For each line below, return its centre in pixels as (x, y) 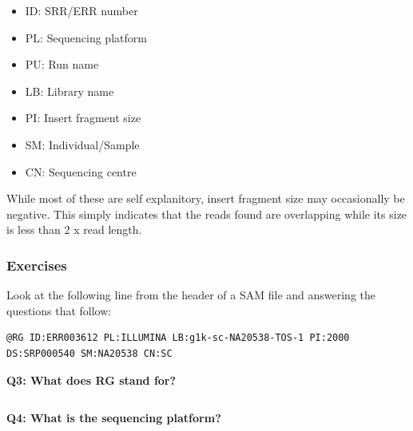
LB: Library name (69, 91)
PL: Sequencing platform (86, 37)
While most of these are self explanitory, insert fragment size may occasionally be (206, 198)
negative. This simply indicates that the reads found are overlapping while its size (207, 214)
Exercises (37, 265)
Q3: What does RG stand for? (91, 380)
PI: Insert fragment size (83, 118)
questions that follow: (59, 310)
